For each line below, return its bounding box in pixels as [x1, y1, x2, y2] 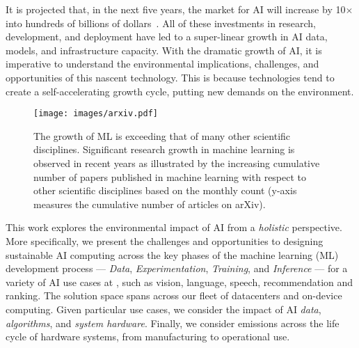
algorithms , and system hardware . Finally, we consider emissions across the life [6, 315, 340, 330]
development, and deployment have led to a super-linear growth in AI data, [6, 29, 328, 44]
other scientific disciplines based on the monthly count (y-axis [33, 183, 297, 198]
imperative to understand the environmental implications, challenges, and [6, 56, 319, 71]
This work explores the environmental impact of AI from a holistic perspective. [6, 220, 342, 235]
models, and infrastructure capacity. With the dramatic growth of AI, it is [6, 42, 322, 57]
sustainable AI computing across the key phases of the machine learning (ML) [6, 247, 339, 262]
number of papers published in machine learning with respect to [33, 169, 307, 184]
